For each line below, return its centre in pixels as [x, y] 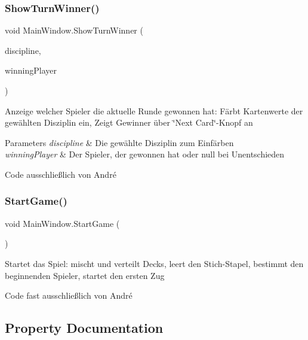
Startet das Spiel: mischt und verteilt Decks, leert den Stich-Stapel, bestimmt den [154, 263]
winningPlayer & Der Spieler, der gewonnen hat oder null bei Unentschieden [145, 154]
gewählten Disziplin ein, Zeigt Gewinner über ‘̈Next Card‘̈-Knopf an [129, 122]
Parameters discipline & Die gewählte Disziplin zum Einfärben [119, 142]
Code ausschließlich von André [61, 174]
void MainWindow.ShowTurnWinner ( [74, 30]
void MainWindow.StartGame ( [62, 223]
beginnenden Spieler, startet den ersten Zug [85, 275]
